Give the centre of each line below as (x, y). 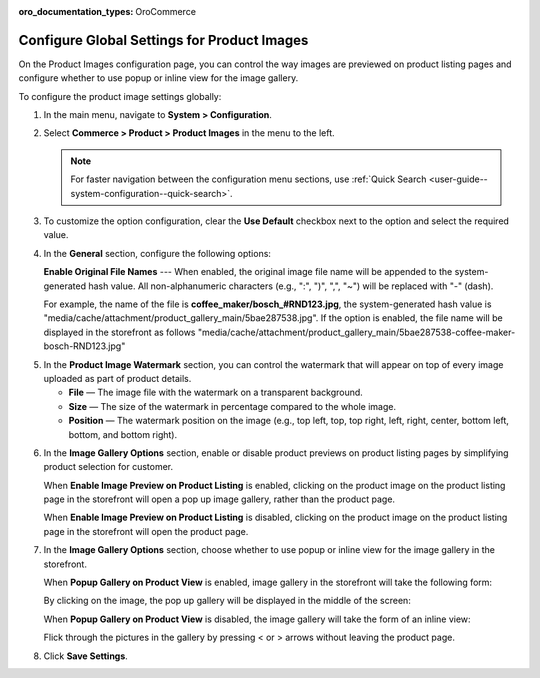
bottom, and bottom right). (123, 434)
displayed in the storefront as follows (119, 332)
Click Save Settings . (86, 656)
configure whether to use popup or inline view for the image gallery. (158, 78)
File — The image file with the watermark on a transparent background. (216, 392)
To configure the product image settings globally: (120, 96)
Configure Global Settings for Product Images (163, 40)
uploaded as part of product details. (117, 378)
